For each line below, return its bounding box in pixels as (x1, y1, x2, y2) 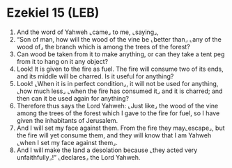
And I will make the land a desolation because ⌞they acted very (16, 146, 198, 154)
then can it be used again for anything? (16, 94, 130, 102)
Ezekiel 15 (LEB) (6, 5, 100, 21)
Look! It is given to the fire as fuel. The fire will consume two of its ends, (16, 65, 224, 73)
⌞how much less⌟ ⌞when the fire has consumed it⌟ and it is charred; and (16, 87, 223, 95)
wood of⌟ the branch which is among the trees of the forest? (16, 42, 191, 51)
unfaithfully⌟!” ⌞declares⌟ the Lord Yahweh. (16, 153, 141, 161)
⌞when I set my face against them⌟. (16, 138, 118, 146)
